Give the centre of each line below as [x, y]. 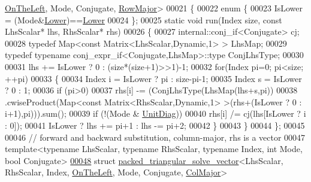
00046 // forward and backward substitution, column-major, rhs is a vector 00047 [155, 137]
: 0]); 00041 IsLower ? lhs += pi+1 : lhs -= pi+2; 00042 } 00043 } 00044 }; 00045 [155, 125]
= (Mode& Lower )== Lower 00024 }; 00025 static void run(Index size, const [144, 19]
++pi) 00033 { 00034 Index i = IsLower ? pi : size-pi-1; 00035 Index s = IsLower [153, 78]
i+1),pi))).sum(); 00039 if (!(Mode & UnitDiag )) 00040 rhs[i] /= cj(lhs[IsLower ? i [155, 113]
